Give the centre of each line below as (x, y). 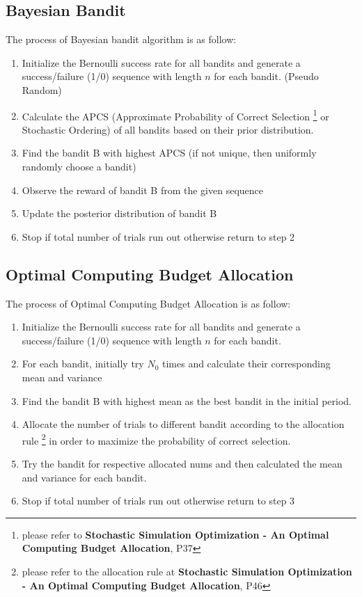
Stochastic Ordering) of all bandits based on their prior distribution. (168, 129)
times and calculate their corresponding (246, 364)
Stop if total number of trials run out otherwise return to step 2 (158, 236)
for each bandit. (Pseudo (266, 76)
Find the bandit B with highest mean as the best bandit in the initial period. (187, 400)
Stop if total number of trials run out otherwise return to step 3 (158, 501)
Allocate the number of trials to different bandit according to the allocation (183, 424)
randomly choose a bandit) (79, 167)
